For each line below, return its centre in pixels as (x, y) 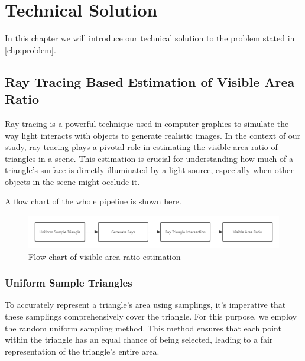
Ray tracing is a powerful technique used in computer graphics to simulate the (147, 123)
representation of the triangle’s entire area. (82, 351)
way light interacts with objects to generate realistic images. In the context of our (153, 135)
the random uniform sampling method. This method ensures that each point (143, 328)
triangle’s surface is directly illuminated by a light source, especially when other (149, 170)
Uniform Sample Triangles (69, 283)
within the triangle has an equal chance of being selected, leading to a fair (139, 339)
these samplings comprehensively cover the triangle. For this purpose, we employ (151, 316)
